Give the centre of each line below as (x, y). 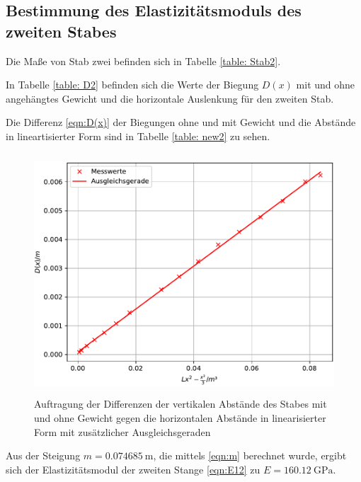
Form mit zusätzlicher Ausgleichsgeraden (122, 431)
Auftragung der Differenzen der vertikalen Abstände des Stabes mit (180, 404)
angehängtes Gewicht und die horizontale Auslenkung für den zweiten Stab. (170, 98)
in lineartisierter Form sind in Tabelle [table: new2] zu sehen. (138, 136)
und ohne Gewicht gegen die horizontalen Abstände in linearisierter (180, 417)
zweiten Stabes (61, 31)
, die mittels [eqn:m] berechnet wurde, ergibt (250, 455)
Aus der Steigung (43, 455)
